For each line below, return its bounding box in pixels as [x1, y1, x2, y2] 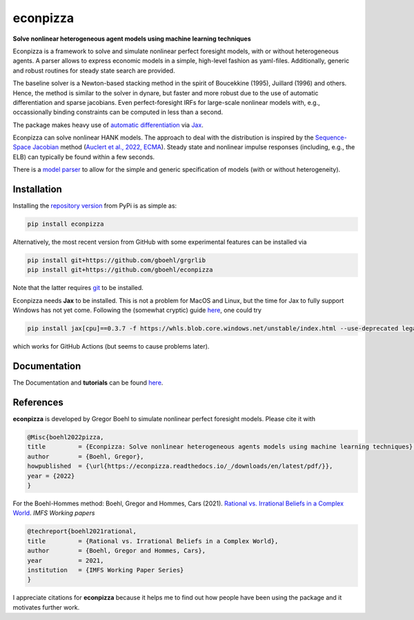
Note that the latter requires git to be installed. [12, 284, 144, 292]
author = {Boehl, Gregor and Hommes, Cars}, [27, 547, 206, 555]
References [12, 396, 63, 408]
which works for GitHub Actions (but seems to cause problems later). [12, 342, 210, 351]
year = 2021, [27, 556, 104, 564]
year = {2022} [27, 472, 75, 480]
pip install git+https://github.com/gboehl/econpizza [27, 266, 213, 274]
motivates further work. [12, 603, 80, 611]
